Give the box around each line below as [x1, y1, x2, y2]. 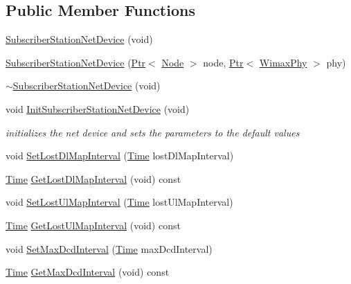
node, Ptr [203, 55, 244, 69]
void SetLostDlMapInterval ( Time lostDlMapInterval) [6, 148, 234, 163]
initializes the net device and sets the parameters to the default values [6, 125, 300, 139]
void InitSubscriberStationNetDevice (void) [6, 101, 190, 116]
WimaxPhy [259, 55, 307, 69]
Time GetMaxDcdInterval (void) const [6, 265, 170, 279]
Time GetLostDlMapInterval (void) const [6, 171, 181, 186]
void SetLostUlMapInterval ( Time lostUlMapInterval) [6, 195, 233, 209]
